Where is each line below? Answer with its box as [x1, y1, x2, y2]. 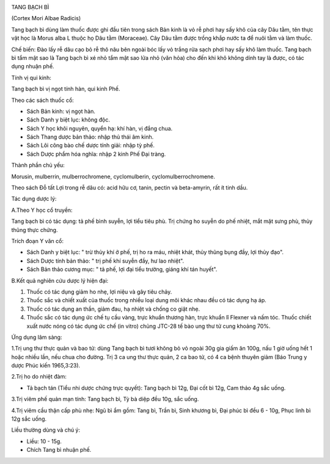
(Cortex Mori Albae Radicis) [11, 15, 81, 22]
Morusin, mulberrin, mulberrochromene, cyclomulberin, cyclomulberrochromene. [11, 173, 216, 180]
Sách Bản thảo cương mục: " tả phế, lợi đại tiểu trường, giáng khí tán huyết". [26, 266, 218, 273]
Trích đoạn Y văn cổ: [11, 237, 64, 244]
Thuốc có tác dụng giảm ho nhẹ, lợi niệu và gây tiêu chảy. [26, 288, 172, 295]
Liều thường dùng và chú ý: [11, 426, 81, 433]
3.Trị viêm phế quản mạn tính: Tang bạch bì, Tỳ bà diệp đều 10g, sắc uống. [11, 396, 199, 403]
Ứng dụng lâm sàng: [11, 333, 62, 341]
